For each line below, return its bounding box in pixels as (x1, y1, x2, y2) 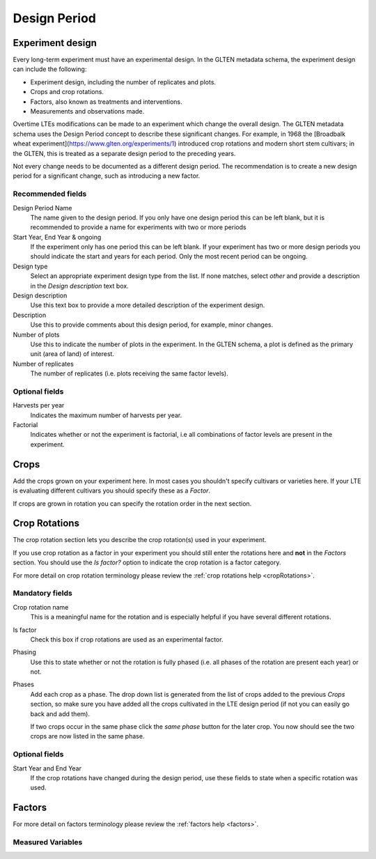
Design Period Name (13, 203, 72, 212)
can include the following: (13, 65, 87, 73)
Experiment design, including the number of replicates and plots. (30, 77, 216, 86)
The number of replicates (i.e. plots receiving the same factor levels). (30, 369, 229, 378)
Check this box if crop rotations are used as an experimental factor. (30, 635, 224, 644)
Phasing (13, 648, 36, 656)
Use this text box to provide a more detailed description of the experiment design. (30, 301, 265, 309)
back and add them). (30, 709, 91, 718)
